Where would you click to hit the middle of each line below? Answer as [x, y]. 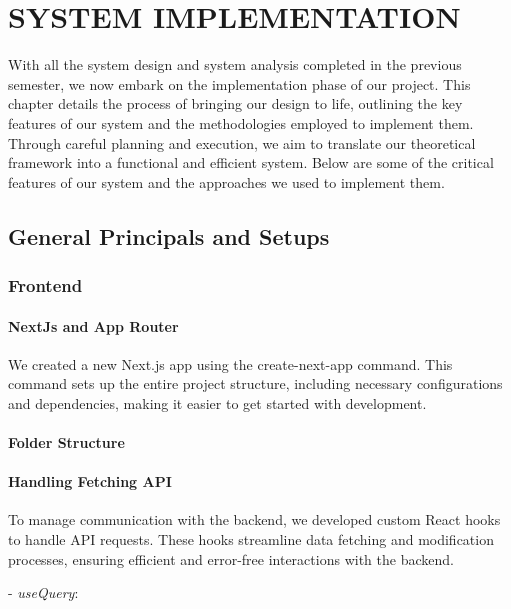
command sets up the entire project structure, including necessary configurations [255, 383]
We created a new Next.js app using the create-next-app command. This [230, 363]
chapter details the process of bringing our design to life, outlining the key [235, 103]
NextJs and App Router [93, 325]
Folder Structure [66, 442]
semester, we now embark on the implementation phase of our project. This [239, 83]
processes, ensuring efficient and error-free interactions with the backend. [231, 558]
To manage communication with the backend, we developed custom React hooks [254, 519]
